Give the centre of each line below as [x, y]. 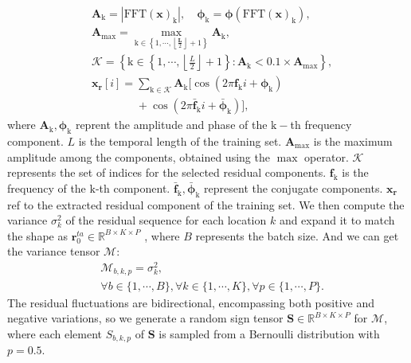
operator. [327, 156]
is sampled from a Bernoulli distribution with [269, 333]
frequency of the [47, 187]
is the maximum [353, 141]
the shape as [37, 235]
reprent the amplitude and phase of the [171, 125]
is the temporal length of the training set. [180, 141]
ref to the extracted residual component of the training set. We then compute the [206, 204]
